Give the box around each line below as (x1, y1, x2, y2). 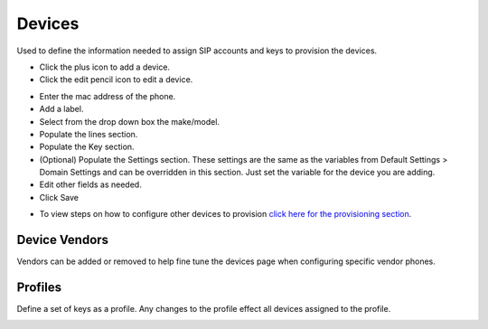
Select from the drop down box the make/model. (39, 116, 221, 127)
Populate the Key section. (39, 141, 135, 153)
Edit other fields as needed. (39, 179, 142, 190)
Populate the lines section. (39, 128, 138, 139)
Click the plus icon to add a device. (39, 61, 171, 72)
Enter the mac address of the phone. (39, 90, 176, 101)
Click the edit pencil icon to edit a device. (39, 74, 193, 85)
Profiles (16, 279, 62, 295)
